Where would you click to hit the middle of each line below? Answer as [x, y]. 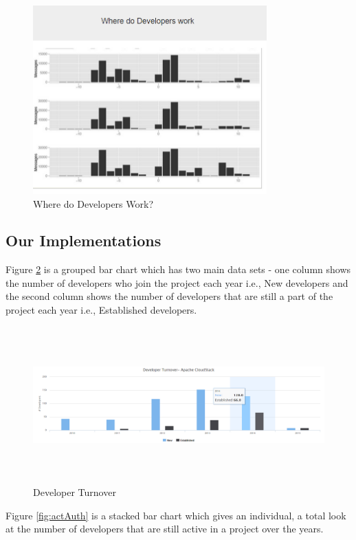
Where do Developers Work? [93, 203]
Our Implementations [84, 240]
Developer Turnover [75, 492]
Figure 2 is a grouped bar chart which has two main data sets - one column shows [178, 269]
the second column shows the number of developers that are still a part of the [169, 296]
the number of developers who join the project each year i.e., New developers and [177, 282]
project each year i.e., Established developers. [101, 310]
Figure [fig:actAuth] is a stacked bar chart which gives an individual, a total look [176, 515]
